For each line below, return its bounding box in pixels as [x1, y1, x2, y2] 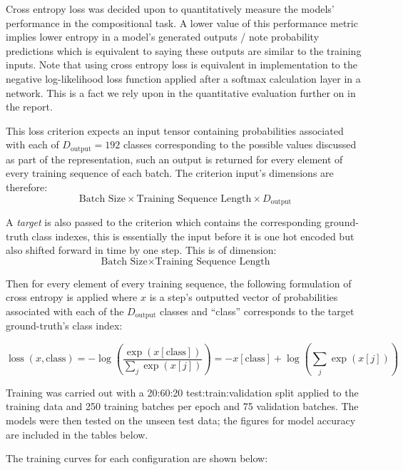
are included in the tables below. [6, 426, 148, 441]
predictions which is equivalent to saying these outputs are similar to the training [6, 43, 362, 58]
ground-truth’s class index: [6, 318, 123, 333]
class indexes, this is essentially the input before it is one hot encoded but [31, 228, 354, 243]
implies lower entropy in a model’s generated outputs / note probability [6, 29, 320, 44]
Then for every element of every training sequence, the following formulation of [6, 275, 352, 290]
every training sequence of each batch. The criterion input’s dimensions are [6, 165, 334, 180]
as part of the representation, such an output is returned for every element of [6, 151, 343, 166]
